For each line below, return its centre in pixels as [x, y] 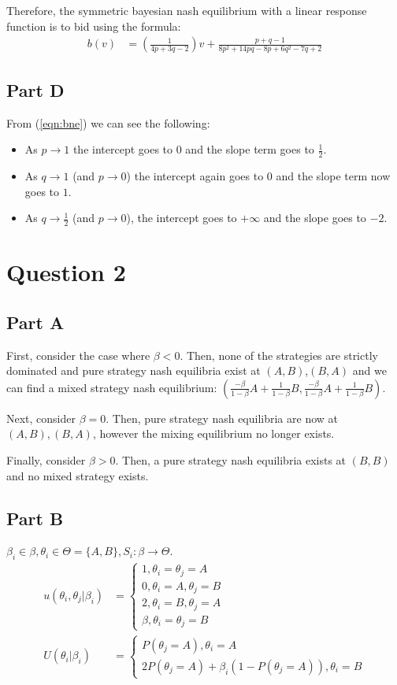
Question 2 [66, 272]
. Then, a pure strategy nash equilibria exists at [231, 459]
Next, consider [41, 418]
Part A [35, 322]
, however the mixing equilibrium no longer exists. [213, 433]
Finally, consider [46, 459]
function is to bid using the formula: [94, 26]
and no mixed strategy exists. [78, 475]
